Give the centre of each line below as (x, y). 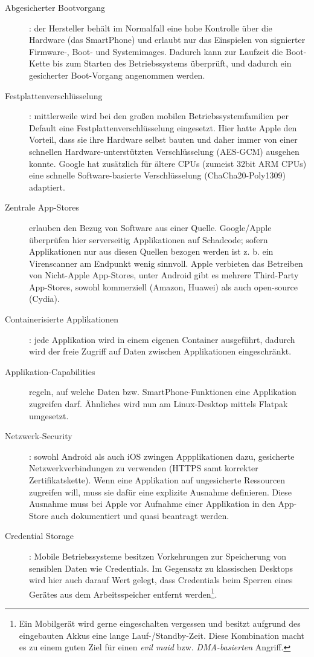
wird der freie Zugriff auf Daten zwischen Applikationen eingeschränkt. (160, 351)
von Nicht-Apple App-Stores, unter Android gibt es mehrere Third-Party (164, 275)
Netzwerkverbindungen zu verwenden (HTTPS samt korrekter (144, 468)
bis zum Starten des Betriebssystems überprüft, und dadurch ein (172, 63)
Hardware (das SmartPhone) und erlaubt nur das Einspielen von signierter (167, 40)
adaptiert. (47, 187)
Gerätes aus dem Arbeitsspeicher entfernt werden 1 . (123, 593)
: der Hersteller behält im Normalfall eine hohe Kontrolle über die (151, 28)
